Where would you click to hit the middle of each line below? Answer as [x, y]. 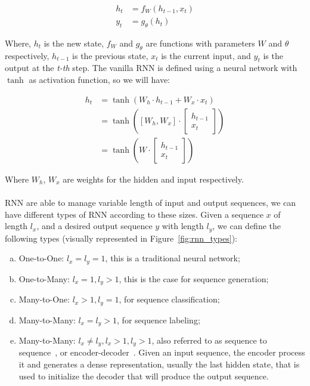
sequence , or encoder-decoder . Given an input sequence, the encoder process [162, 352]
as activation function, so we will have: [100, 80]
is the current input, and [206, 55]
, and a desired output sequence [94, 226]
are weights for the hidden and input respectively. [153, 179]
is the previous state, [110, 55]
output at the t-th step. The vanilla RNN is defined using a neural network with [151, 68]
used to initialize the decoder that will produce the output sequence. [144, 376]
